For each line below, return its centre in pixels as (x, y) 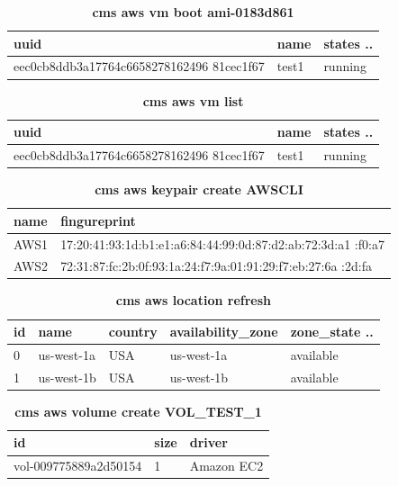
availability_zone (224, 332)
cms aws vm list (193, 100)
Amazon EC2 (226, 466)
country (133, 332)
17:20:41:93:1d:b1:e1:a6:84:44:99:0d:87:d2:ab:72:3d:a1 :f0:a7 (222, 243)
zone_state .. (332, 332)
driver (208, 442)
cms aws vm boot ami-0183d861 (193, 12)
